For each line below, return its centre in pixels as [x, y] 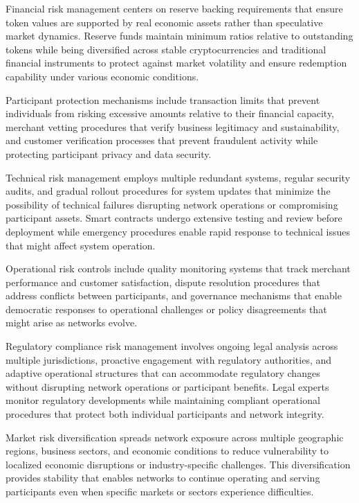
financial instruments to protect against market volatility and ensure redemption [176, 63]
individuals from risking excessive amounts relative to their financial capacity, [170, 113]
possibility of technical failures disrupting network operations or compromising [172, 204]
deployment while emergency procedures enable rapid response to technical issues [178, 231]
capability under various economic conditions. [102, 76]
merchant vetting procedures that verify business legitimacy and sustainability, [173, 126]
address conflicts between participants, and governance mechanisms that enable [174, 295]
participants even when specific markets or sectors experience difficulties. [160, 491]
